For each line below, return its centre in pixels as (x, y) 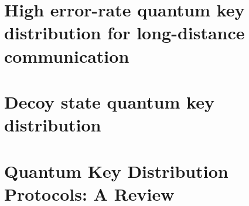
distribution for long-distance (125, 33)
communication (67, 55)
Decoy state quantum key (109, 101)
